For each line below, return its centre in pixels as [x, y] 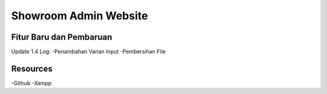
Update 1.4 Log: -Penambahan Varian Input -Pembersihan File [88, 52]
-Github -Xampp [31, 83]
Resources [32, 68]
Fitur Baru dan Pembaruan [62, 37]
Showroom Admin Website [80, 16]
